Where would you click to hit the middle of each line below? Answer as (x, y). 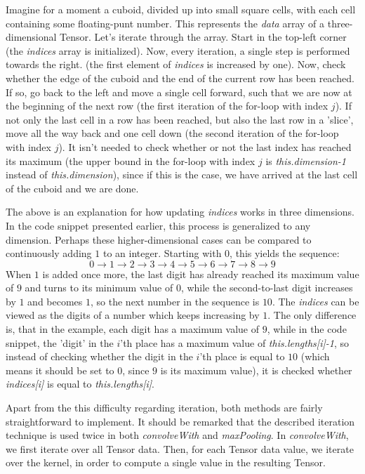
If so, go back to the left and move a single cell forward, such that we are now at (179, 92)
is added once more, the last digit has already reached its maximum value (201, 274)
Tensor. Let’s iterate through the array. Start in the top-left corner (203, 37)
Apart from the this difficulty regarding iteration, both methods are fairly (164, 408)
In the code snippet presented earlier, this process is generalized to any (158, 225)
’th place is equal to (242, 356)
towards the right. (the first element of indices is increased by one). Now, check (176, 64)
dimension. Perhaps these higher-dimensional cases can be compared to (159, 239)
